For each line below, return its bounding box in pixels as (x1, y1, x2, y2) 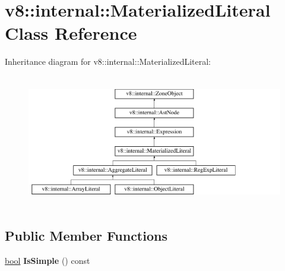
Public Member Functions (5, 226, 167, 245)
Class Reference (5, 21, 137, 45)
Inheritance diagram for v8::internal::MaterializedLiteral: (5, 55, 211, 68)
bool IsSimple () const (5, 254, 90, 267)
